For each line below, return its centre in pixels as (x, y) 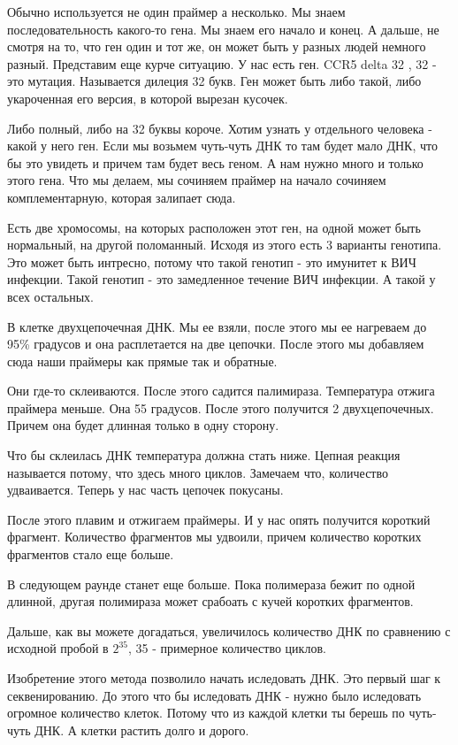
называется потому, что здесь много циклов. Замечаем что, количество (198, 472)
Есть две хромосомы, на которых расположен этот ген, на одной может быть (214, 227)
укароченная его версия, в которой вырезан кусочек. (148, 98)
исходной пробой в (58, 648)
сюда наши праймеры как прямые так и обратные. (142, 361)
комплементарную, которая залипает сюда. (122, 197)
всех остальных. (50, 296)
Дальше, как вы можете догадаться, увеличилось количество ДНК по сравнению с (229, 630)
